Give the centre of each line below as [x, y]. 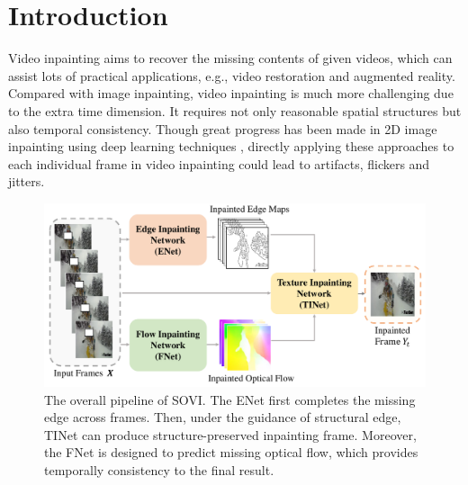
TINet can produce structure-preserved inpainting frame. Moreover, [230, 434]
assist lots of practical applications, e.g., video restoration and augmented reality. [232, 75]
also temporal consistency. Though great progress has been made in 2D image [223, 128]
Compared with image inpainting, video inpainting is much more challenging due [231, 93]
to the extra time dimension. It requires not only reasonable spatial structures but [235, 110]
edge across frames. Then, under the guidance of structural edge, [223, 417]
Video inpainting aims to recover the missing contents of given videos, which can [230, 58]
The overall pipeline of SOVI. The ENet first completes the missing [230, 399]
